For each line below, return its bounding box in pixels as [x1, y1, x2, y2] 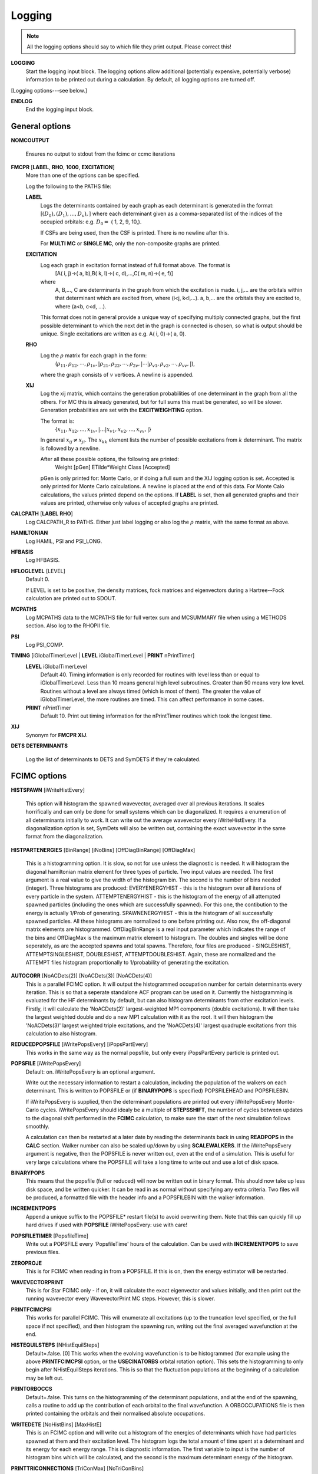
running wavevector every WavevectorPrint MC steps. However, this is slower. [25, 1295, 215, 1302]
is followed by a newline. [40, 445, 100, 452]
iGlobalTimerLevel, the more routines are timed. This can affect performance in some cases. [40, 696, 264, 703]
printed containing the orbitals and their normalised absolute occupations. [25, 1410, 206, 1417]
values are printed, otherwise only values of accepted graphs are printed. [40, 499, 219, 506]
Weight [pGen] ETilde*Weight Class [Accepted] [55, 463, 170, 471]
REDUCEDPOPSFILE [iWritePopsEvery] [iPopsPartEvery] [11, 1041, 148, 1048]
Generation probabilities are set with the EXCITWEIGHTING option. [40, 407, 203, 414]
